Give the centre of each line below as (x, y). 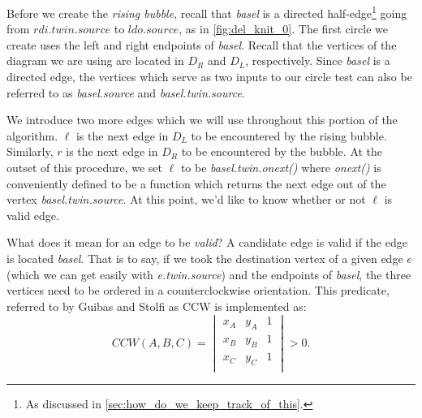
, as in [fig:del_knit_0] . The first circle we (283, 29)
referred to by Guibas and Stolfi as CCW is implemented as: (157, 306)
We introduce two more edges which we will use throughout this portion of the (202, 120)
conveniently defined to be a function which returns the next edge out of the (196, 183)
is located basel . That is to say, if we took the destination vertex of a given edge (205, 258)
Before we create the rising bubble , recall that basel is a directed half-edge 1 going (207, 12)
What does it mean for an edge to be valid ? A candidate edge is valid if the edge (207, 242)
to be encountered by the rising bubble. (289, 135)
